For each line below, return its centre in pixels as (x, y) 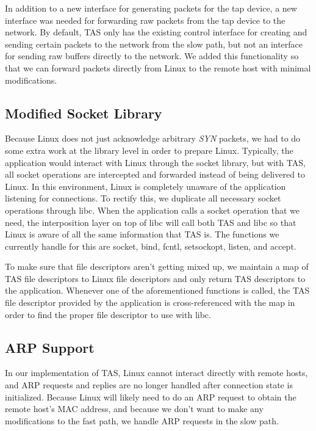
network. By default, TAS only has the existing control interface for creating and (156, 32)
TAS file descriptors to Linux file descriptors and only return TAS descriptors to (155, 278)
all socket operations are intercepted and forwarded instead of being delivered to (155, 174)
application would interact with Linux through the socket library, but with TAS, (155, 162)
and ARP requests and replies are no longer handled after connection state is (149, 385)
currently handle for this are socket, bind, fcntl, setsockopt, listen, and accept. (151, 246)
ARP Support (50, 347)
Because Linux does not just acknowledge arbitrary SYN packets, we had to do (153, 138)
